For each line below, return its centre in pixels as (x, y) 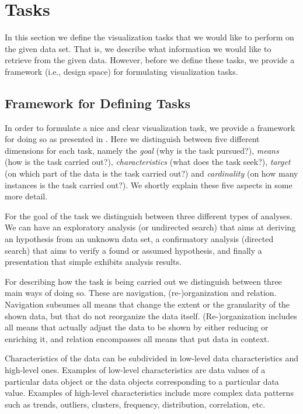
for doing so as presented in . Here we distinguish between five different (132, 139)
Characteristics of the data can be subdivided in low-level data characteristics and (151, 358)
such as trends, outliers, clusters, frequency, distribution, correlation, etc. (135, 404)
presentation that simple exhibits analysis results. (93, 262)
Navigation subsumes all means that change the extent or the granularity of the (147, 304)
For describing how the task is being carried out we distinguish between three (143, 281)
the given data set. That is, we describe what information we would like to (138, 48)
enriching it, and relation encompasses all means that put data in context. (137, 338)
